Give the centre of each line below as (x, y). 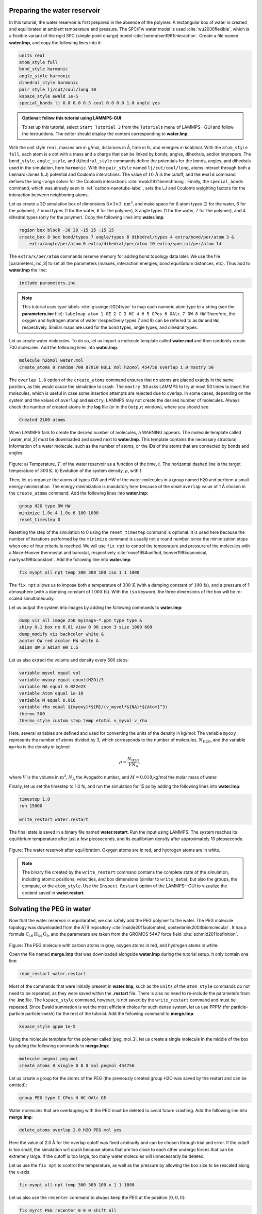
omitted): (18, 1085)
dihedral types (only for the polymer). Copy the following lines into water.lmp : (87, 217)
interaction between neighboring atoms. (49, 195)
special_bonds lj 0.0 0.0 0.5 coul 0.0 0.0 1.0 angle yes (90, 103)
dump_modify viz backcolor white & (61, 634)
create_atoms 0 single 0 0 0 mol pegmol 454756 (77, 1065)
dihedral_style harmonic (49, 83)
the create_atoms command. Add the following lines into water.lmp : (79, 493)
